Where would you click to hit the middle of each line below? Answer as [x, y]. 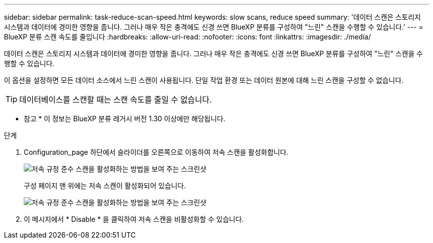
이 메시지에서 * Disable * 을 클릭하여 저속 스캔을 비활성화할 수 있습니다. [134, 219]
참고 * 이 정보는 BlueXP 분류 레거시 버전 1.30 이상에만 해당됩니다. [125, 119]
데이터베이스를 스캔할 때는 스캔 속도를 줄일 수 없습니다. [116, 100]
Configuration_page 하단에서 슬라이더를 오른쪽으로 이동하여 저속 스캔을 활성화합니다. [156, 152]
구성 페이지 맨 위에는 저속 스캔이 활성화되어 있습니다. [105, 186]
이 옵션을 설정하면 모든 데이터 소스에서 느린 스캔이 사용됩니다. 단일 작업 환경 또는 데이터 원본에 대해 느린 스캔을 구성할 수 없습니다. [204, 80]
